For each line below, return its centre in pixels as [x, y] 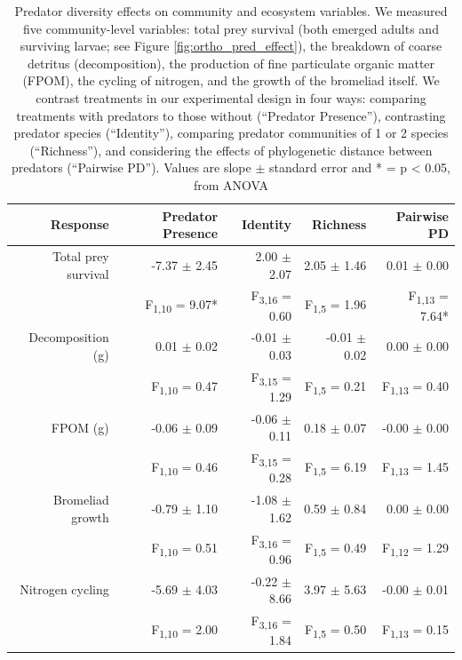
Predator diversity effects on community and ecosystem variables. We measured [231, 11]
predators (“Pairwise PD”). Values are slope [131, 167]
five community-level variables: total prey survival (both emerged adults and [231, 28]
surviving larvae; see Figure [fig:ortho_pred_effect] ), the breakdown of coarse [231, 46]
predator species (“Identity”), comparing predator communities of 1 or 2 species [231, 133]
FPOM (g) [80, 427]
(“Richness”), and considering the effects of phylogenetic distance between [231, 150]
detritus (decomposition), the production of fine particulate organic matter [231, 63]
